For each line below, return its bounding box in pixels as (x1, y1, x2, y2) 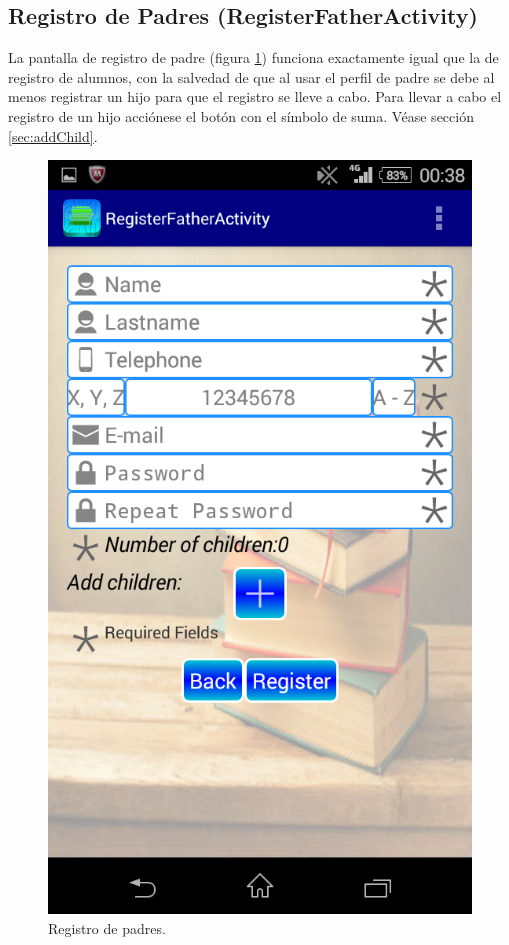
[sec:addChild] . (8, 125, 98, 146)
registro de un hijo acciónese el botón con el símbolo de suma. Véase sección (8, 105, 474, 126)
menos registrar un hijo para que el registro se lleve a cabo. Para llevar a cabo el (8, 86, 502, 107)
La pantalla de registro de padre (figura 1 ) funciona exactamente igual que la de (8, 47, 499, 68)
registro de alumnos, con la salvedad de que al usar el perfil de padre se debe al (8, 66, 495, 87)
